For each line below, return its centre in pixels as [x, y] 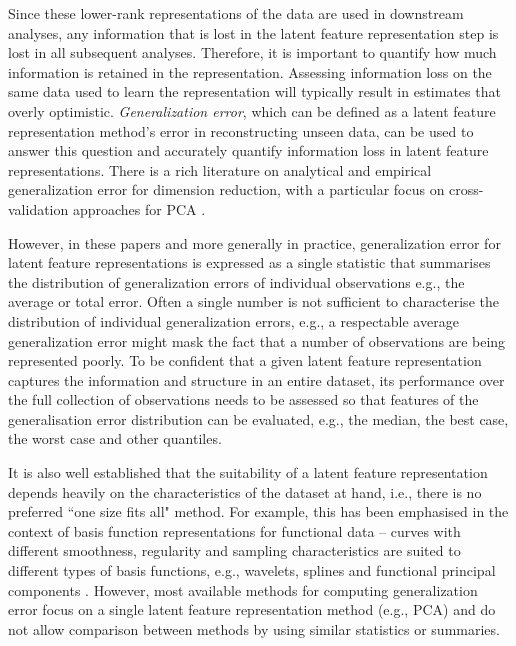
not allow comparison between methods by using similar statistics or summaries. [254, 628]
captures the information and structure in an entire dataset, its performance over [256, 379]
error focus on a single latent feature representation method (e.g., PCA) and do [252, 609]
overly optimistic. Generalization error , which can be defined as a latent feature [252, 110]
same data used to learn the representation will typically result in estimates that [254, 91]
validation [38, 208]
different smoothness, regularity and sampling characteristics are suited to [234, 550]
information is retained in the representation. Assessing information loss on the [250, 71]
